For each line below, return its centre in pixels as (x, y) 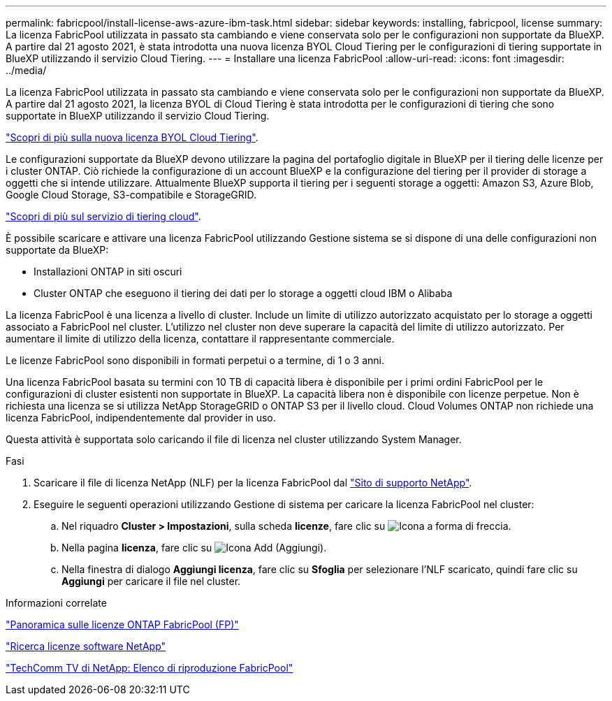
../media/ (26, 70)
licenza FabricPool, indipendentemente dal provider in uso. (141, 418)
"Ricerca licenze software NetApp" (86, 646)
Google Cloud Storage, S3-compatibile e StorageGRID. (131, 195)
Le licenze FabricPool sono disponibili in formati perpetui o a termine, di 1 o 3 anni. (195, 360)
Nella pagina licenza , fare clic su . (194, 548)
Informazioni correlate (56, 603)
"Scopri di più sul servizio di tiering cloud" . (103, 216)
